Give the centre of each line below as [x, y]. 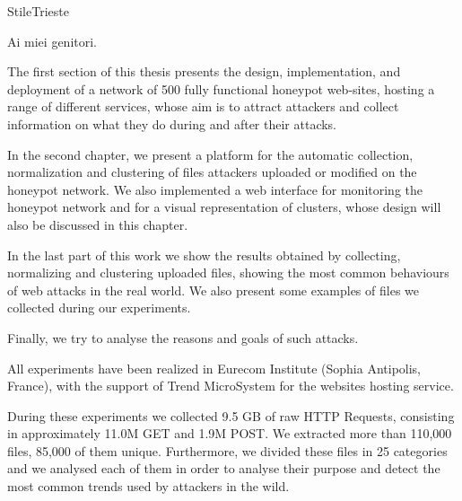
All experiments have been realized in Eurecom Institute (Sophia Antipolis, [214, 368]
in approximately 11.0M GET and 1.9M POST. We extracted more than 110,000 [230, 433]
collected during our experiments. [99, 308]
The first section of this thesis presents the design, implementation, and [204, 71]
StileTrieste [38, 11]
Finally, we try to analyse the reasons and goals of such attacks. [183, 337]
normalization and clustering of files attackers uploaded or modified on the [212, 172]
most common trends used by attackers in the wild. [148, 486]
